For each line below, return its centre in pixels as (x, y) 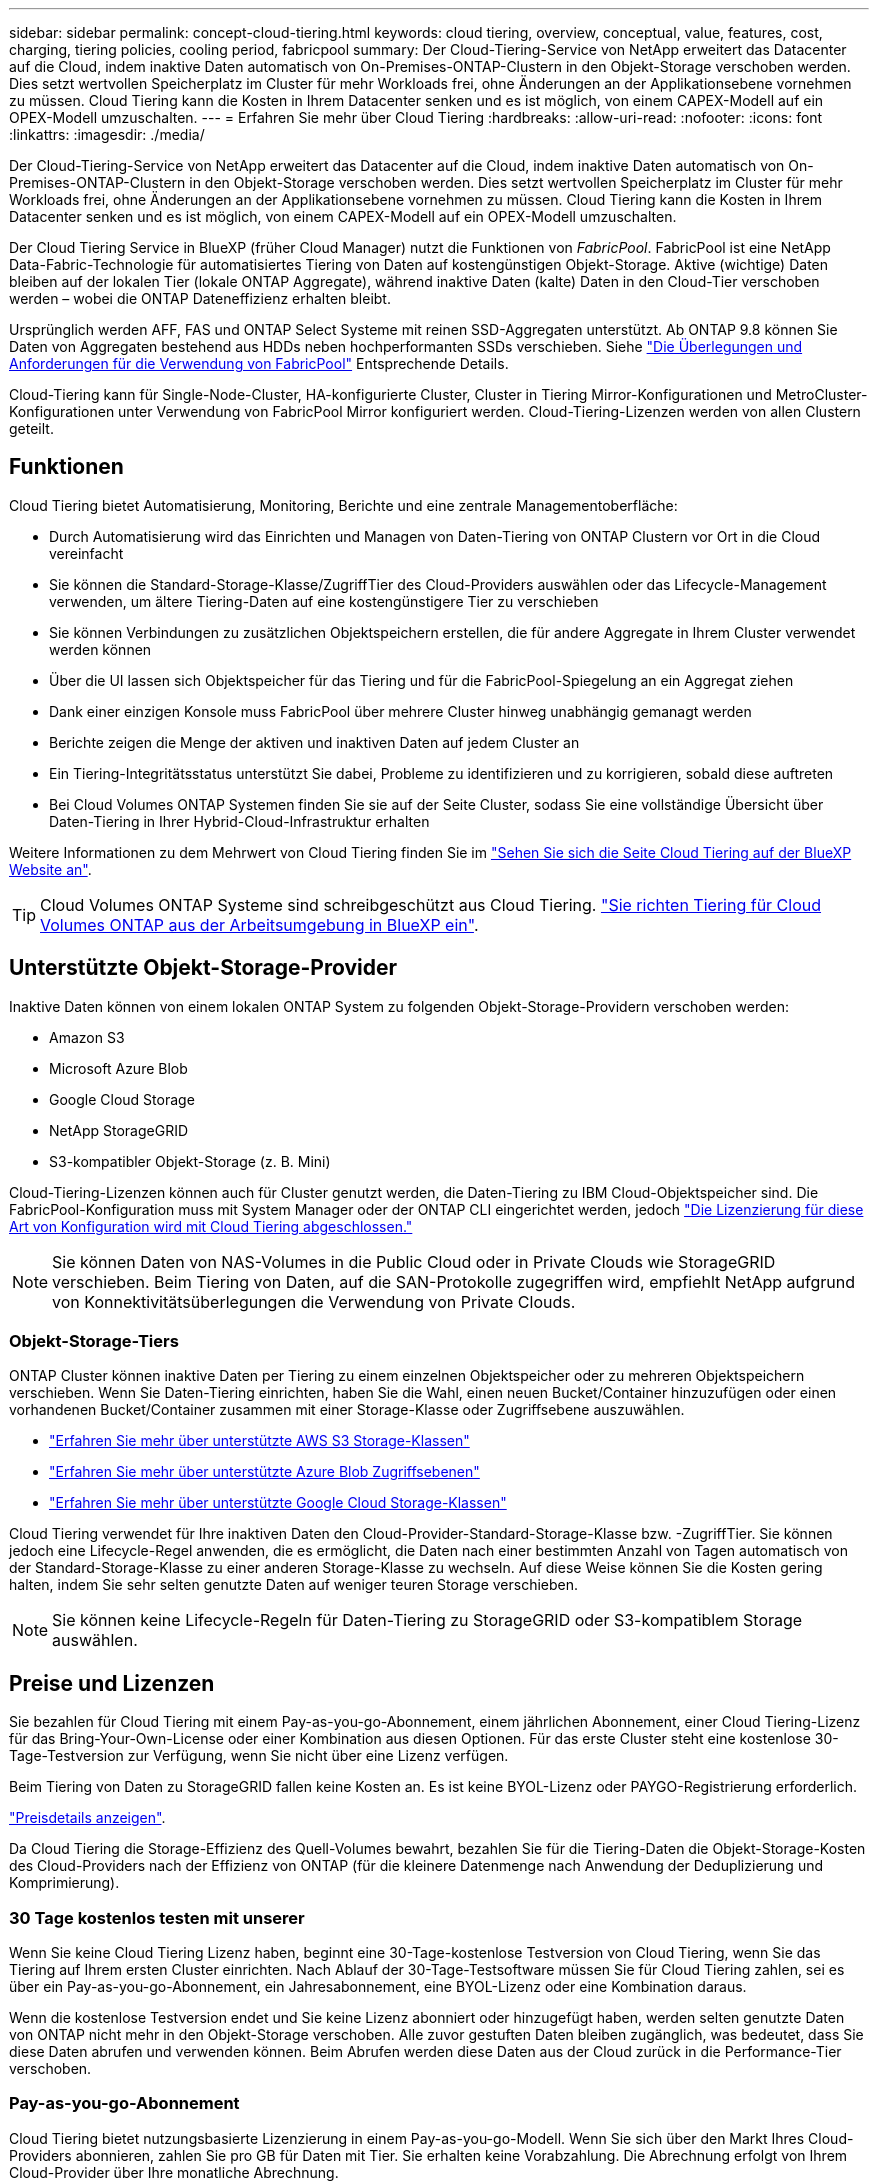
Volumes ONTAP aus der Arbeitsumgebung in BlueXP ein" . (259, 924)
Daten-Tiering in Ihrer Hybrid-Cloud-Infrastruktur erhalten (239, 821)
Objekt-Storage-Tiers (94, 1341)
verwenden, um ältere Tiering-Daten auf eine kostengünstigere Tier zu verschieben (324, 601)
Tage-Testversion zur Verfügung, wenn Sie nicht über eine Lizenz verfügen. (259, 1756)
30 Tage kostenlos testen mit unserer (157, 1917)
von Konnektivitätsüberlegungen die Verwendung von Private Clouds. (314, 1301)
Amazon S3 (87, 1037)
